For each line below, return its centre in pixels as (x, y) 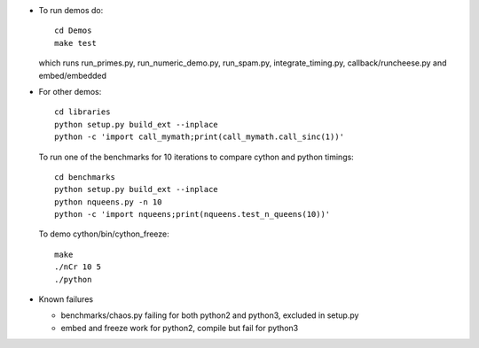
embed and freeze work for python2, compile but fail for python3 (180, 328)
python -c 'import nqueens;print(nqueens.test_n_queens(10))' (192, 214)
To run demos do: (71, 10)
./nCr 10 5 (78, 267)
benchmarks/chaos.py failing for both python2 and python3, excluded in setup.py (210, 315)
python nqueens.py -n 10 (108, 202)
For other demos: (70, 91)
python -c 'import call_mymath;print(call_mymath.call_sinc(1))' (200, 137)
